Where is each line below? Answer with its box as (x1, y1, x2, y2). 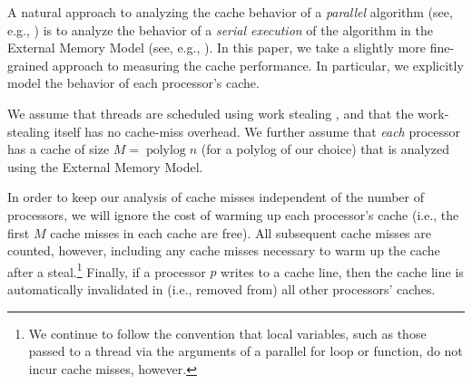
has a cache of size (7, 139, 110, 158)
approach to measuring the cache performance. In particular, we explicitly (52, 55, 464, 74)
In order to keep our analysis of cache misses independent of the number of (7, 187, 425, 206)
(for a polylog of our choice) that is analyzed (201, 139, 449, 158)
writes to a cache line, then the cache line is (221, 262, 464, 281)
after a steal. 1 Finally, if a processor (7, 259, 206, 281)
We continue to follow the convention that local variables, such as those (28, 323, 427, 342)
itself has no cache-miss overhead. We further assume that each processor (54, 121, 461, 140)
